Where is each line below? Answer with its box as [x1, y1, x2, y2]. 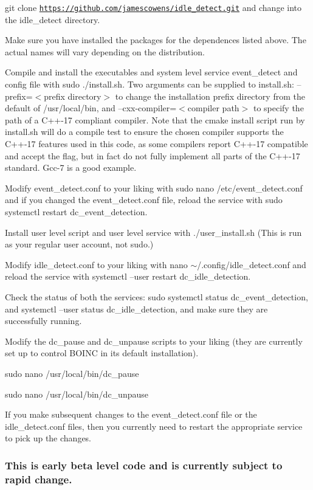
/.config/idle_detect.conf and [197, 258, 306, 271]
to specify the [253, 102, 304, 114]
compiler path [187, 102, 239, 114]
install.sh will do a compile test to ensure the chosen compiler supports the [5, 125, 284, 138]
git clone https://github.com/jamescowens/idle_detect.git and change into [5, 1, 301, 13]
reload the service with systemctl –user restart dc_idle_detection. [5, 270, 251, 283]
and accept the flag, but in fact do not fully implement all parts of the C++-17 [5, 149, 300, 162]
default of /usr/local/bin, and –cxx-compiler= [5, 102, 177, 114]
